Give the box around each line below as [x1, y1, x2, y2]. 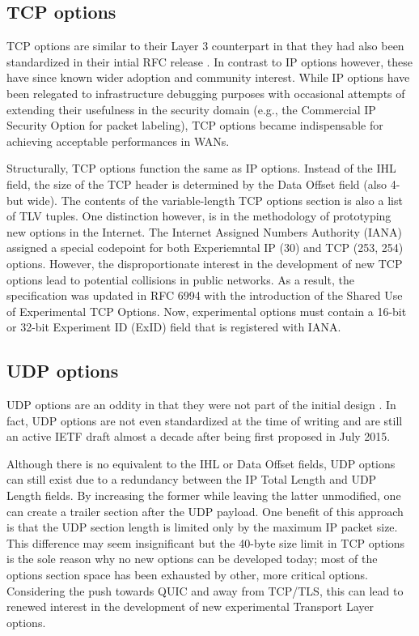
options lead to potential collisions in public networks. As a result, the [6, 271, 354, 288]
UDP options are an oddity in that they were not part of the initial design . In [6, 396, 396, 413]
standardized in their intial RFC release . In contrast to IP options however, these [6, 53, 413, 70]
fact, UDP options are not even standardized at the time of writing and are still [6, 412, 403, 429]
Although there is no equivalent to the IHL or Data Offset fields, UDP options [6, 455, 396, 472]
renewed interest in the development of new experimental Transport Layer [6, 598, 375, 615]
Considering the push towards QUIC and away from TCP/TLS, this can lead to [6, 582, 404, 599]
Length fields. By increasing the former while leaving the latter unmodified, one [6, 487, 401, 504]
